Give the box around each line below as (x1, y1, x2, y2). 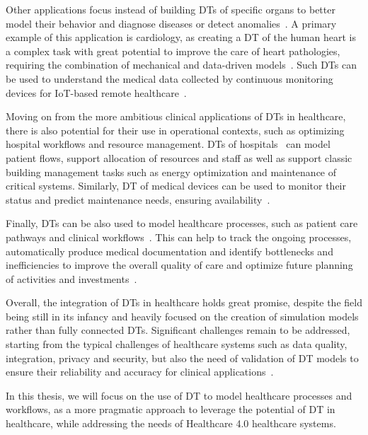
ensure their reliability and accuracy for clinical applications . (6, 364, 274, 379)
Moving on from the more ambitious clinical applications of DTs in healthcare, (6, 109, 346, 124)
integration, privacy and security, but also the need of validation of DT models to (6, 350, 359, 365)
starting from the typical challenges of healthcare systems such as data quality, (6, 337, 347, 352)
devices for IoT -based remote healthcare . (6, 85, 187, 100)
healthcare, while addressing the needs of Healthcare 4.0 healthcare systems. (6, 416, 336, 431)
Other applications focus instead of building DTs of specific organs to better (6, 2, 335, 16)
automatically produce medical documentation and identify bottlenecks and (6, 243, 333, 258)
